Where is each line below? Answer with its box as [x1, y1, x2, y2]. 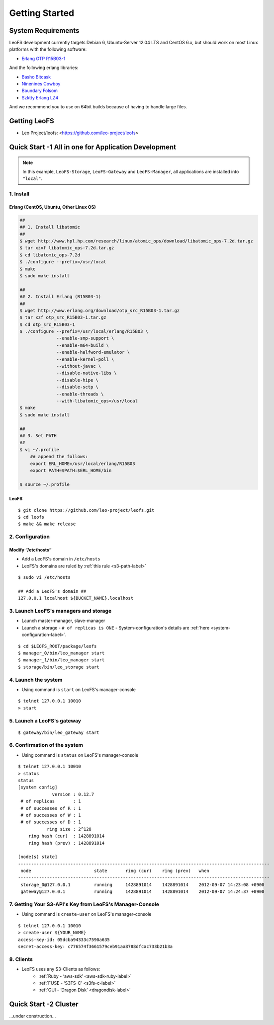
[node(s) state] [18, 854, 58, 860]
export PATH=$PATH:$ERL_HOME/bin [30, 468, 112, 473]
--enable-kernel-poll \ [56, 356, 114, 362]
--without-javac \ [56, 363, 101, 369]
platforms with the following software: [9, 46, 87, 52]
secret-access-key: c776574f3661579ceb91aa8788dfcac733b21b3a [18, 944, 173, 949]
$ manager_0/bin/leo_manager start [18, 650, 105, 656]
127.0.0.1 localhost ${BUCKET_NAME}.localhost [18, 595, 134, 601]
